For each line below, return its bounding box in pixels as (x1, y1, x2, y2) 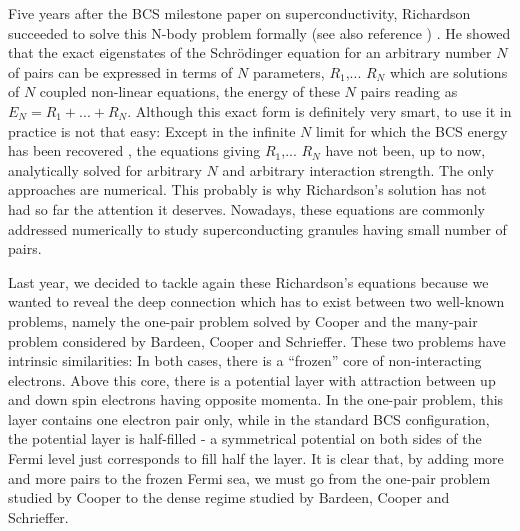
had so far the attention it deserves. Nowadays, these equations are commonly (8, 198, 485, 219)
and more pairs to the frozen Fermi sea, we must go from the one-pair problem (8, 467, 491, 488)
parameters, (252, 61, 325, 82)
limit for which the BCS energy (315, 120, 508, 141)
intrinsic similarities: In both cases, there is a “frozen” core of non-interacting (8, 350, 482, 371)
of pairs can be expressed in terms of (8, 61, 233, 82)
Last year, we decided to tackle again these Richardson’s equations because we (8, 271, 489, 292)
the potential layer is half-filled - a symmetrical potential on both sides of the (8, 428, 482, 449)
